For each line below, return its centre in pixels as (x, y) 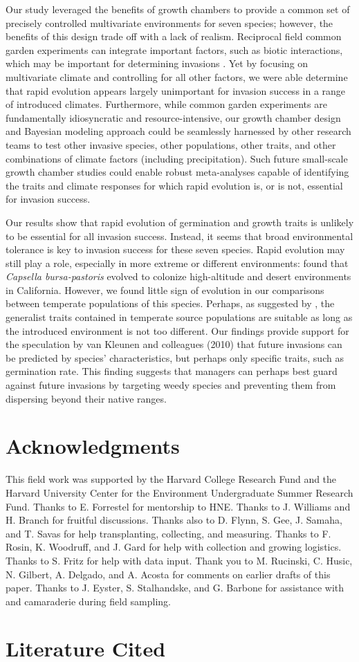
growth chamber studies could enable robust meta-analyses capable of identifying (177, 172)
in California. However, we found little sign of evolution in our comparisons (165, 289)
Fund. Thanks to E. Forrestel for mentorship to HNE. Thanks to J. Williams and (178, 506)
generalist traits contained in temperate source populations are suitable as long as (179, 317)
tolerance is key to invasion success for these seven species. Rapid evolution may (175, 249)
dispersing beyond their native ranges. (86, 398)
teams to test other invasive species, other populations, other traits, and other (171, 144)
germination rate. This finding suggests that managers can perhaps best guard (172, 371)
